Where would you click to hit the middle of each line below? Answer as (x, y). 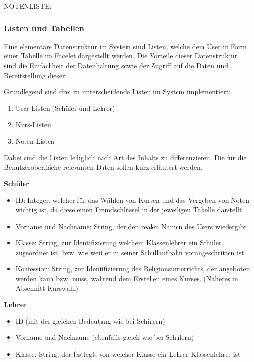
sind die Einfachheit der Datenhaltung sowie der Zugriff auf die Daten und (116, 65)
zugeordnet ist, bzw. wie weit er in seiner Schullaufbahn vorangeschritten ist (130, 252)
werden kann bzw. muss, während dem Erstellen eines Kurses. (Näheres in (127, 278)
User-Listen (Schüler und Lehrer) (65, 108)
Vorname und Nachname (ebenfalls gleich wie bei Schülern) (105, 337)
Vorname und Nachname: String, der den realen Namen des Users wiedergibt (131, 226)
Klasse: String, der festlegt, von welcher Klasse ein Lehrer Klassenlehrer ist (128, 353)
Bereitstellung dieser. (36, 75)
